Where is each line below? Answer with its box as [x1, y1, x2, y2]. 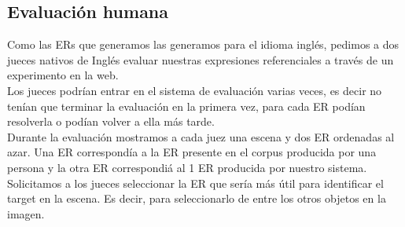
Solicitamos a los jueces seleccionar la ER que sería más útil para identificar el [7, 174, 384, 191]
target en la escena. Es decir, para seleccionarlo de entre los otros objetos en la [7, 190, 386, 207]
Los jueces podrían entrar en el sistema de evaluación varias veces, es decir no [7, 82, 382, 98]
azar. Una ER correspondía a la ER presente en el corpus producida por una [7, 144, 377, 160]
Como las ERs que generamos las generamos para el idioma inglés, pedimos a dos [7, 36, 399, 53]
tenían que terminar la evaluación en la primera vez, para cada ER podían [7, 97, 366, 114]
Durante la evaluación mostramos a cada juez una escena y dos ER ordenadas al [7, 128, 395, 145]
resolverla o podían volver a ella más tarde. [7, 113, 215, 130]
